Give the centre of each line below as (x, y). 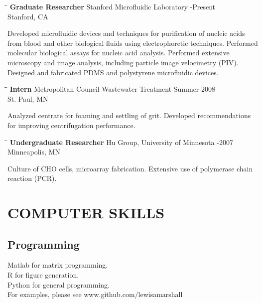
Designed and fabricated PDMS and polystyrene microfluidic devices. (113, 72)
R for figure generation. (43, 275)
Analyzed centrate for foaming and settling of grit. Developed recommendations (129, 115)
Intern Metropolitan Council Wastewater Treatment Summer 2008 (113, 89)
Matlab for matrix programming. (58, 265)
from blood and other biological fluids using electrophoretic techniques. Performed (133, 43)
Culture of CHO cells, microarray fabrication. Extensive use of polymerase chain (130, 168)
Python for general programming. (59, 284)
